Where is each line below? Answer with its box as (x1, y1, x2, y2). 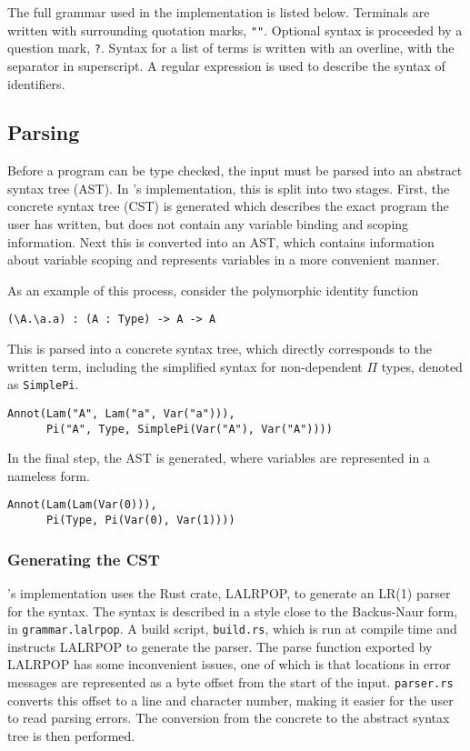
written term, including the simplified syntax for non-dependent (7, 356, 363, 375)
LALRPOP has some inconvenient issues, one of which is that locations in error (7, 655, 451, 674)
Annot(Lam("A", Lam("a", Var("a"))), (7, 406, 235, 420)
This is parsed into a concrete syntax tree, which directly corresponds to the (7, 339, 432, 358)
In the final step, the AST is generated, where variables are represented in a (7, 448, 430, 467)
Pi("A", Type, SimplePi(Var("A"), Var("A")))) (45, 422, 333, 436)
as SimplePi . (7, 375, 79, 394)
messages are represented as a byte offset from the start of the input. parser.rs (7, 673, 454, 692)
